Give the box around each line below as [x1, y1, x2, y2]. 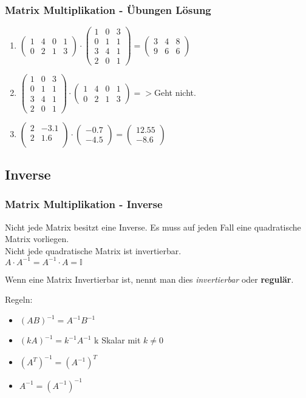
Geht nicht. [154, 86, 196, 98]
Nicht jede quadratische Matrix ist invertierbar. [5, 244, 182, 257]
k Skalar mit [94, 334, 141, 346]
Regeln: [5, 293, 33, 306]
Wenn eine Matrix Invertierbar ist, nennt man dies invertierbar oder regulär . [5, 272, 294, 285]
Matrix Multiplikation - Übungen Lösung [5, 2, 211, 17]
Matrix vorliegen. [5, 232, 69, 245]
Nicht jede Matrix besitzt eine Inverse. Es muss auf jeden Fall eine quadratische [5, 220, 301, 233]
